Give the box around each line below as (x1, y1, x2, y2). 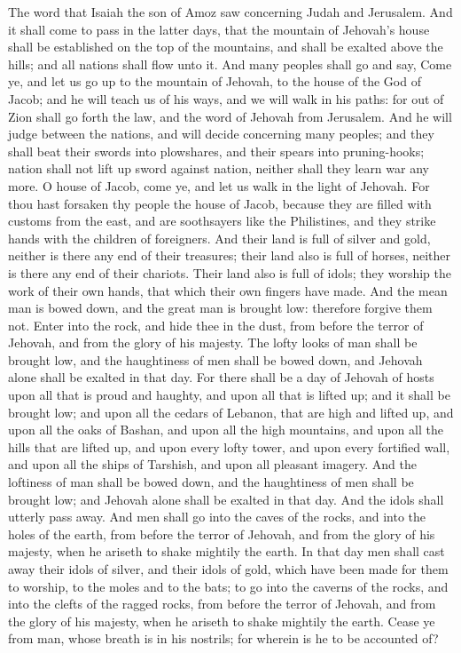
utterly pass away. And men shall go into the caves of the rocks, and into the (8, 507, 426, 526)
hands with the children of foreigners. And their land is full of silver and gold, (8, 228, 431, 247)
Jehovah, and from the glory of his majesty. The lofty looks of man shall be (8, 333, 418, 352)
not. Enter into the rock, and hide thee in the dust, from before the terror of (8, 315, 424, 334)
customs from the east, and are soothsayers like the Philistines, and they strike (8, 211, 436, 230)
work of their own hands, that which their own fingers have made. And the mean (8, 281, 448, 299)
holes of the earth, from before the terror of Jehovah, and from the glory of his (8, 524, 435, 543)
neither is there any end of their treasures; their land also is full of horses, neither (8, 246, 451, 265)
